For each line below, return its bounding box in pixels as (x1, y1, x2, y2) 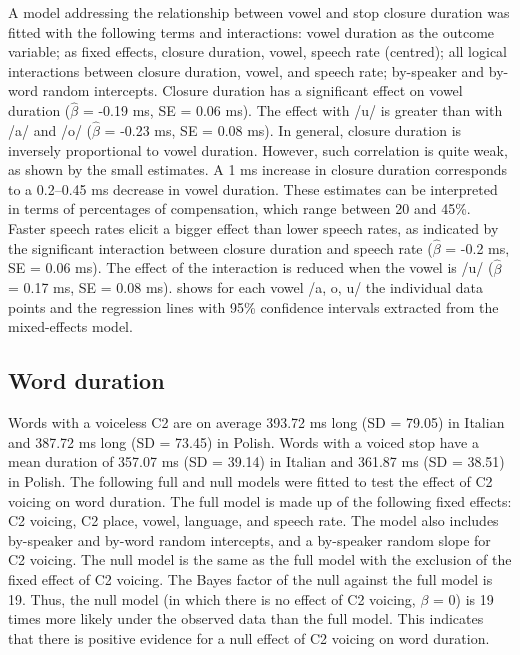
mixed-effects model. (8, 316, 133, 337)
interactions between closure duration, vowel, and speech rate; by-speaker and (8, 60, 485, 81)
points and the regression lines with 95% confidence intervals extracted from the (8, 296, 499, 317)
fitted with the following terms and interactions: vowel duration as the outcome (8, 21, 495, 42)
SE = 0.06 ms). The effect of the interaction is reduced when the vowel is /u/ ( (8, 257, 494, 278)
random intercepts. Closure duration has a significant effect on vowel (42, 80, 463, 101)
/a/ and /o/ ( (8, 120, 92, 140)
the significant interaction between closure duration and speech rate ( (8, 237, 433, 258)
